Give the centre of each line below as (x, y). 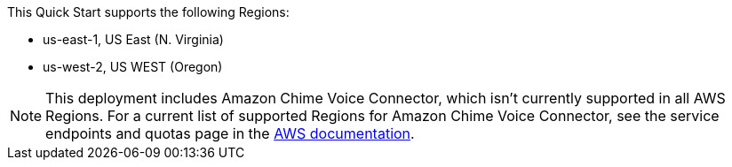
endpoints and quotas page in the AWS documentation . (230, 133)
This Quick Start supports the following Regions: (148, 12)
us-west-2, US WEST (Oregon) (133, 67)
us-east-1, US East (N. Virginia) (133, 39)
